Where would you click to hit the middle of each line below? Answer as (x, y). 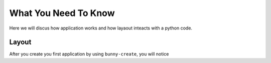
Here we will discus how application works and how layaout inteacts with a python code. (101, 28)
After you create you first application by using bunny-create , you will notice (89, 54)
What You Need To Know (62, 13)
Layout (20, 42)
